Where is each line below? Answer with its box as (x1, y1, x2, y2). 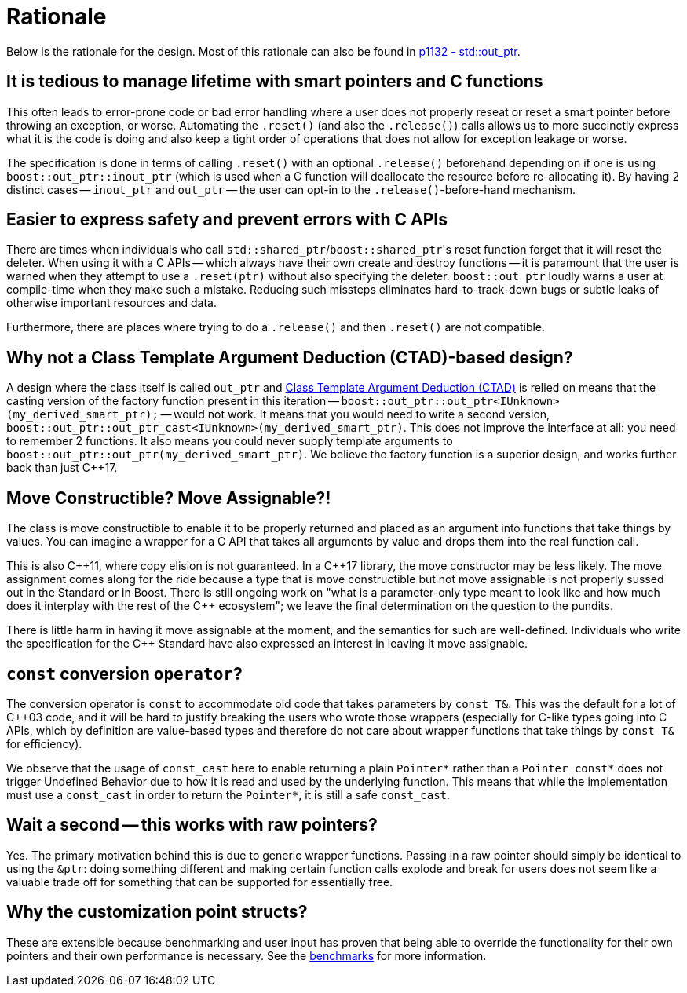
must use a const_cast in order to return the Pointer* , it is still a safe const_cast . (6, 787, 451, 801)
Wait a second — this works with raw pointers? (6, 815, 378, 835)
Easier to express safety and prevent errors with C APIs (6, 210, 448, 230)
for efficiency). (6, 736, 82, 750)
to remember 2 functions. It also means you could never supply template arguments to (6, 434, 453, 448)
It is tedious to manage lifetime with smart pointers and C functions (6, 71, 543, 92)
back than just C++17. (6, 461, 118, 475)
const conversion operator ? (6, 663, 243, 684)
